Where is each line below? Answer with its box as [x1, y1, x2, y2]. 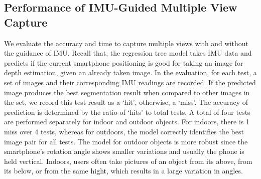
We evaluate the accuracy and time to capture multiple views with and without [4, 38, 249, 48]
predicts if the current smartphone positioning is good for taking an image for [4, 57, 243, 68]
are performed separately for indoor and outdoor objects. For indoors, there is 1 [4, 116, 250, 127]
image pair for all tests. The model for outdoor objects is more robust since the [4, 136, 248, 146]
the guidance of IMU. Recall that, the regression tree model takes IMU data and [4, 48, 252, 58]
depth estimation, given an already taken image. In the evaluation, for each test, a [4, 67, 257, 78]
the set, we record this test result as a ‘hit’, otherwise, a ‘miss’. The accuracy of [4, 97, 248, 107]
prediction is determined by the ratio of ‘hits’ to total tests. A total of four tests [4, 106, 250, 117]
